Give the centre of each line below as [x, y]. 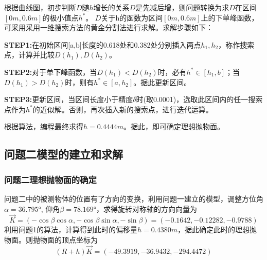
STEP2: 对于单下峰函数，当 [51, 72]
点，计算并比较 [29, 55]
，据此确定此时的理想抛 [217, 229]
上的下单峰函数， [230, 17]
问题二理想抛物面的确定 [50, 179]
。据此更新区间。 [162, 82]
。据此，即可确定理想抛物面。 [174, 126]
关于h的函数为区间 [132, 17]
